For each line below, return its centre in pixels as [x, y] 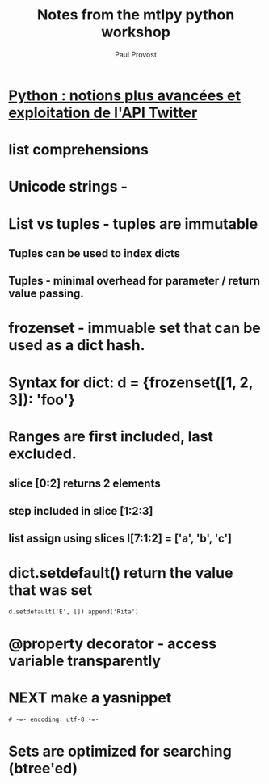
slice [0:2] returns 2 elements [84, 484]
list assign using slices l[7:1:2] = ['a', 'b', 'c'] [120, 539]
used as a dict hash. [77, 346]
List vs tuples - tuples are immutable [133, 223]
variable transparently [85, 661]
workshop [136, 32]
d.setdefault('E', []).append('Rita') [74, 612]
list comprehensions [79, 150]
